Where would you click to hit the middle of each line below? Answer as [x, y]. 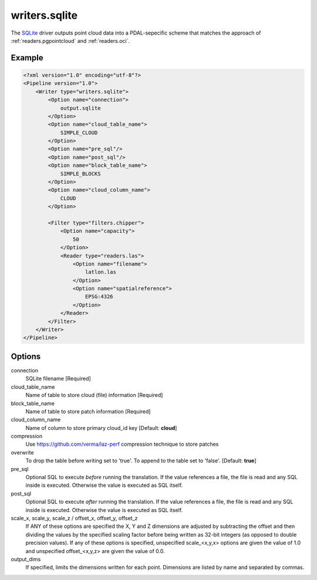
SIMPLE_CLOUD [79, 133]
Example [27, 58]
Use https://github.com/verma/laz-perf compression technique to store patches [122, 444]
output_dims [26, 559]
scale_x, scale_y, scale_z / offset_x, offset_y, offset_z [74, 518]
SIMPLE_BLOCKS [80, 174]
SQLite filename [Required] [58, 379]
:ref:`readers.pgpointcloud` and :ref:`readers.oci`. [70, 40]
